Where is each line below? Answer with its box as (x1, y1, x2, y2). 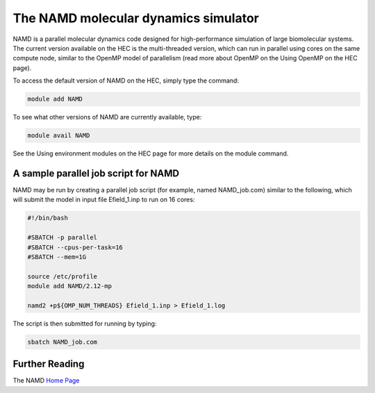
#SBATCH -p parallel (27, 233, 97, 242)
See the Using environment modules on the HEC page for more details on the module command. (12, 149, 289, 158)
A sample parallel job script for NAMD (12, 167, 180, 179)
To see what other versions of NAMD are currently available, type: (12, 113, 202, 122)
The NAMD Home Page (12, 376, 80, 385)
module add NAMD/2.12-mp (27, 282, 112, 290)
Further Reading (12, 358, 85, 370)
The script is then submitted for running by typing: (12, 319, 157, 328)
